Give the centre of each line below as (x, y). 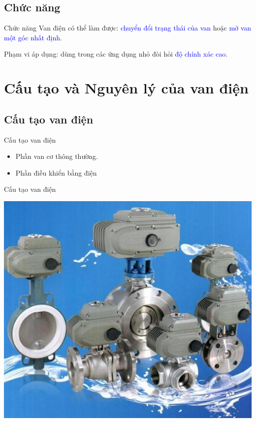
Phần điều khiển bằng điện (56, 172)
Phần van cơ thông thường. (57, 156)
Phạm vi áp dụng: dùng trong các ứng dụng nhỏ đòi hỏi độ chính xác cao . (116, 54)
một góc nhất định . (33, 37)
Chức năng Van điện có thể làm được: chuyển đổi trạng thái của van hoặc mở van (128, 28)
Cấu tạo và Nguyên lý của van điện (126, 88)
